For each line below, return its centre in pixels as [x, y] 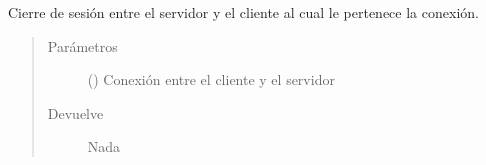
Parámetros [82, 45]
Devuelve [75, 112]
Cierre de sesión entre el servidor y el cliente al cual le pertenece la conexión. [243, 12]
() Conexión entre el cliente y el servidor [211, 79]
